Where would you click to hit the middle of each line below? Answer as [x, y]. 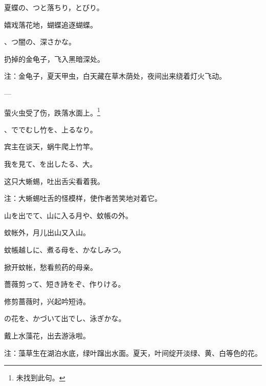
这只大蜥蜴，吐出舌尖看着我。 [54, 181]
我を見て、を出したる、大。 [51, 164]
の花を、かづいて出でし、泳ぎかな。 [65, 318]
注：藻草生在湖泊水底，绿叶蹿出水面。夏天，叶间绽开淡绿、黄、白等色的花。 [133, 353]
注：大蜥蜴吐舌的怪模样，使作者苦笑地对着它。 [83, 198]
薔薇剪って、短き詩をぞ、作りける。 [65, 284]
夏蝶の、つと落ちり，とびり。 [54, 7]
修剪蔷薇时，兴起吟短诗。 [47, 301]
